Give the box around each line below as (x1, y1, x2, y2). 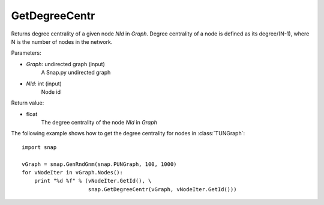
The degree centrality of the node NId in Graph (41, 119, 157, 126)
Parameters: (11, 49, 41, 57)
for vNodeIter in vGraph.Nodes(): (22, 169, 123, 176)
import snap (22, 144, 57, 150)
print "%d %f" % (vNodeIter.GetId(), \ (34, 177, 152, 185)
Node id (41, 88, 61, 96)
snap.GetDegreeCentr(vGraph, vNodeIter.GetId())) (88, 186, 237, 192)
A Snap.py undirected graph (41, 69, 111, 76)
